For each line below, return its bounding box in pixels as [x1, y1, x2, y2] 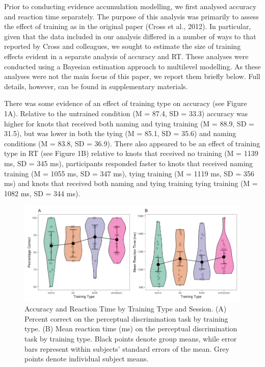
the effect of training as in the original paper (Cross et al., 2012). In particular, [4, 21, 251, 32]
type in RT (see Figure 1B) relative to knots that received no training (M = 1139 [4, 148, 258, 159]
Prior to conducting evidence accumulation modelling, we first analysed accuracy [4, 1, 257, 11]
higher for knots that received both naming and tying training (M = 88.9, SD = [4, 118, 254, 128]
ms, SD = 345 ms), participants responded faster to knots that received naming [4, 158, 253, 168]
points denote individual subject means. [24, 353, 149, 364]
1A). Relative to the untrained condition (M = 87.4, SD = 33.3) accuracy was [4, 108, 248, 118]
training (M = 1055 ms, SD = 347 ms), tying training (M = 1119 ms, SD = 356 [4, 168, 254, 178]
